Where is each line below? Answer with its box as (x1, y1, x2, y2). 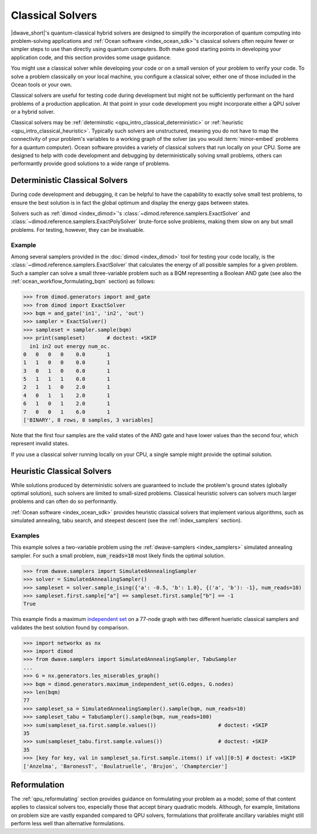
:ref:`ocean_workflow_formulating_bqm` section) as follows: (11, 278, 156, 285)
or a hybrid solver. (11, 109, 55, 116)
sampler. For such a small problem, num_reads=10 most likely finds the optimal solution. (11, 552, 225, 559)
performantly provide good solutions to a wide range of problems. (11, 160, 170, 167)
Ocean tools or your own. (11, 81, 73, 88)
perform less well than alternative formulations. (11, 820, 126, 827)
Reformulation (11, 779, 65, 789)
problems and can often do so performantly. (11, 498, 117, 505)
